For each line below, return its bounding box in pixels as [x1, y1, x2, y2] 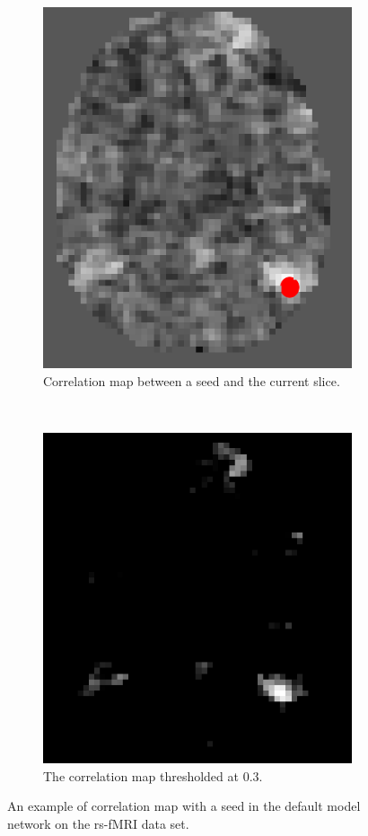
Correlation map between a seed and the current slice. [43, 372, 340, 391]
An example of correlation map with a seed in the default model [7, 796, 361, 815]
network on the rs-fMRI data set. [7, 814, 189, 832]
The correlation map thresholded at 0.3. [43, 766, 263, 785]
